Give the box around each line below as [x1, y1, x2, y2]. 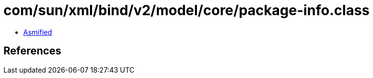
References [3, 45, 61, 57]
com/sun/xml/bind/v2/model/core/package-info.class [3, 2, 370, 19]
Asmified [23, 27, 52, 36]
